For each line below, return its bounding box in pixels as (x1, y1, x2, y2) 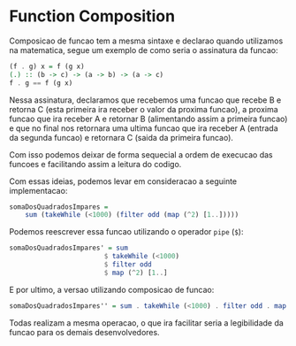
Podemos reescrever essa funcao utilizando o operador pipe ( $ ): (9, 227, 244, 237)
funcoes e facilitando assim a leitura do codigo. (9, 158, 182, 169)
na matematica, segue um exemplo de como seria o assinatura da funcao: (9, 44, 278, 55)
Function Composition (9, 6, 175, 27)
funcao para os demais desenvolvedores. (9, 327, 161, 337)
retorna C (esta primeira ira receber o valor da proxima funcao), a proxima (9, 104, 278, 114)
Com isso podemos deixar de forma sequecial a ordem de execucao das (9, 149, 273, 160)
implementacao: (9, 185, 68, 196)
